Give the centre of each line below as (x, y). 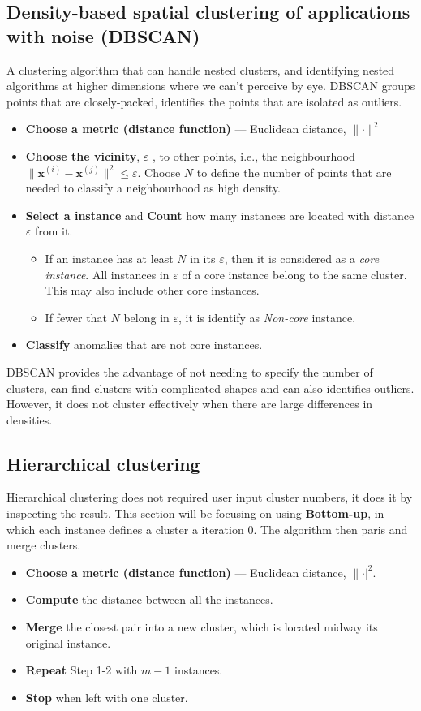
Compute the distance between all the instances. (149, 599)
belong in (146, 317)
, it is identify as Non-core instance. (267, 317)
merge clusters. (44, 545)
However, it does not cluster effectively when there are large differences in (190, 404)
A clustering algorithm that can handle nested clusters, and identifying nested (201, 69)
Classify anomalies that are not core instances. (144, 345)
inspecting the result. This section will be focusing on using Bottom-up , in (195, 513)
